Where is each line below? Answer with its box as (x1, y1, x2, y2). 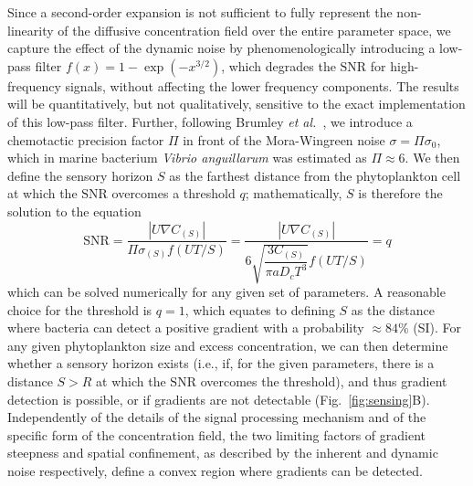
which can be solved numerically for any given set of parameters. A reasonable (7, 281, 446, 301)
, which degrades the (221, 56, 336, 75)
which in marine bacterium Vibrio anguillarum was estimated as (7, 148, 367, 167)
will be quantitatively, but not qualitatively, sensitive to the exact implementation (7, 94, 466, 113)
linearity (7, 20, 54, 39)
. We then (405, 148, 460, 167)
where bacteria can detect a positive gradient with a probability (7, 318, 364, 337)
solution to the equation (7, 201, 142, 220)
